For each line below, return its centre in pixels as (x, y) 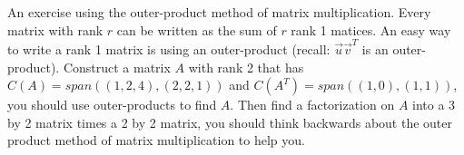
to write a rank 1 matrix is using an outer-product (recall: (169, 48)
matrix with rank (55, 29)
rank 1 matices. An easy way (371, 29)
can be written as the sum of (197, 29)
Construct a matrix (117, 67)
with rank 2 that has (246, 67)
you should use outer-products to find (112, 105)
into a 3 (434, 105)
